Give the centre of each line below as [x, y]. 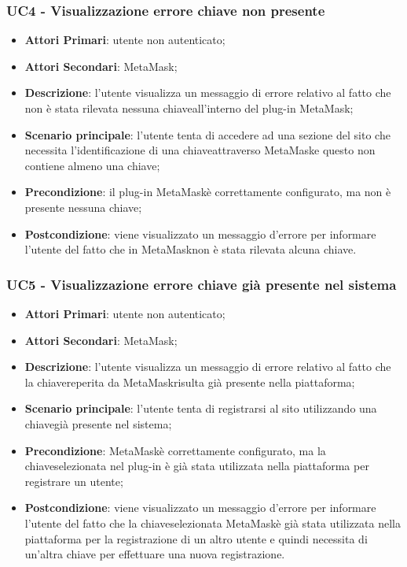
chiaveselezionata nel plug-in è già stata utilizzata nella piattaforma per [197, 466]
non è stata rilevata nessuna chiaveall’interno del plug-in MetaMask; [189, 108]
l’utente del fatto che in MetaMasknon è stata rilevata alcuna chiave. [191, 249]
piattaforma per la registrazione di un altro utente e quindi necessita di [196, 538]
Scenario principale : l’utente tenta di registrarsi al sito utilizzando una [201, 408]
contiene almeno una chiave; [92, 165]
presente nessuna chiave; [83, 207]
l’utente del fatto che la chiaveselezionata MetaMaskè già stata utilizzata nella [213, 523]
